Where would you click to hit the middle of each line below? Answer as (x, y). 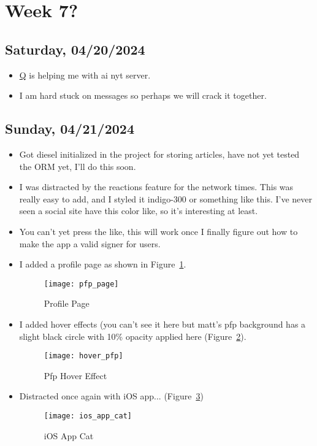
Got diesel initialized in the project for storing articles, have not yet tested (159, 154)
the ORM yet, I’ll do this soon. (78, 166)
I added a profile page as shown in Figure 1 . (103, 264)
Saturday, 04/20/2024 (75, 49)
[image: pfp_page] (81, 284)
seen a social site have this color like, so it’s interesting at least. (139, 211)
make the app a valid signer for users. (90, 243)
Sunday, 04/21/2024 (70, 129)
